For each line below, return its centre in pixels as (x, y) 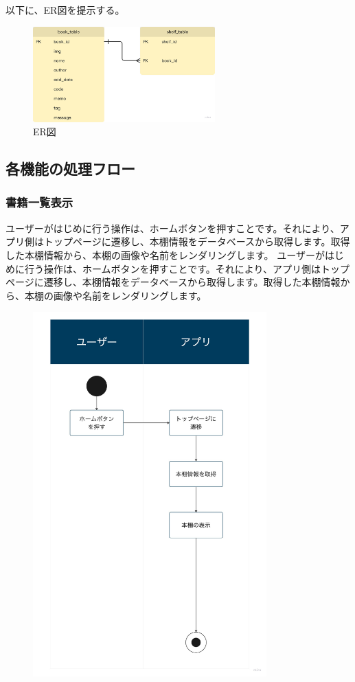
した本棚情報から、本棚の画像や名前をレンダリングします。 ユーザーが (165, 254)
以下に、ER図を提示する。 (65, 10)
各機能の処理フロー (70, 169)
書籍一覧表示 (39, 202)
